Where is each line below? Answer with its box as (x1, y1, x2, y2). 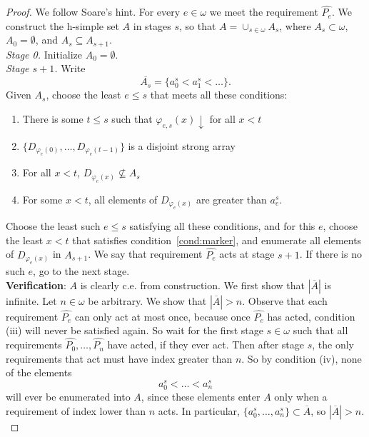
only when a (274, 389, 328, 404)
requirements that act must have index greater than (6, 351, 233, 366)
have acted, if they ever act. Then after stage (107, 337, 305, 352)
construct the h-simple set (6, 18, 119, 33)
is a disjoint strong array (128, 138, 236, 153)
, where (279, 18, 311, 33)
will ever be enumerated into (6, 389, 131, 404)
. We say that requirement (88, 246, 203, 261)
